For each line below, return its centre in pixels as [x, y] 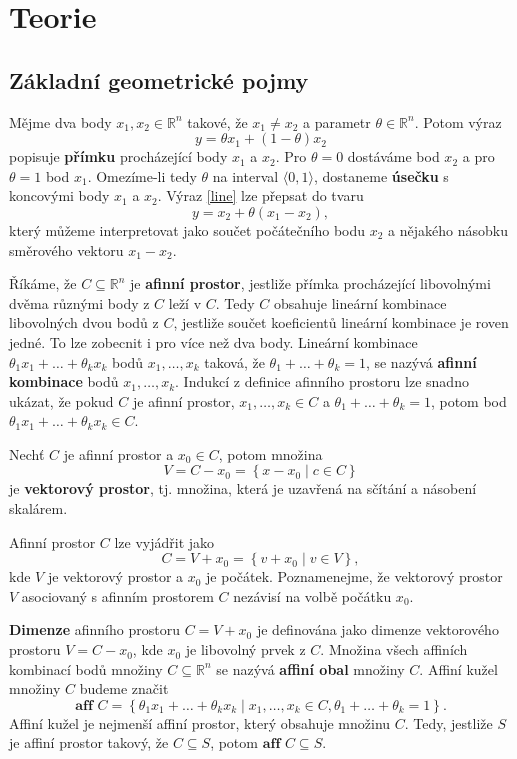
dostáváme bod [393, 156]
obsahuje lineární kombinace [360, 302]
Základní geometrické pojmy [159, 79]
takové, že [217, 121]
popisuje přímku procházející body [118, 156]
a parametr [337, 121]
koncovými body [59, 195]
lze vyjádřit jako [164, 541]
